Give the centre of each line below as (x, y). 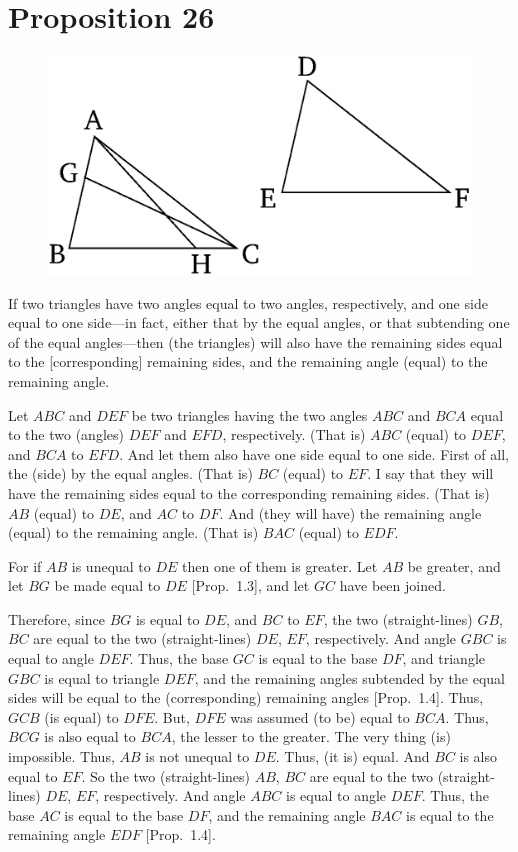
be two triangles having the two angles (249, 414)
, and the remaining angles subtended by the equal (349, 677)
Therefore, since (56, 618)
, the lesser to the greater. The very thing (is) (311, 736)
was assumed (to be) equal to (320, 716)
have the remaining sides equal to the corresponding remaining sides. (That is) (249, 492)
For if (25, 565)
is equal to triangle (102, 677)
